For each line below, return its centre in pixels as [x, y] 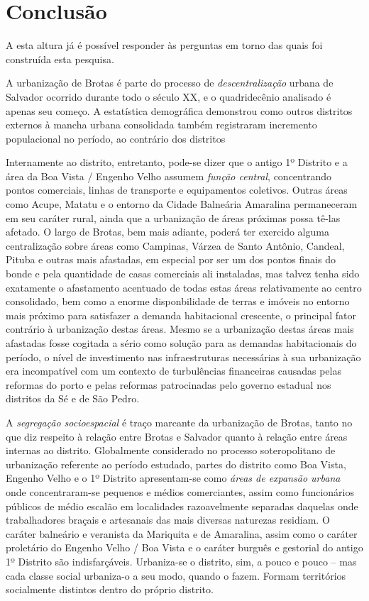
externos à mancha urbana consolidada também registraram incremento [161, 125]
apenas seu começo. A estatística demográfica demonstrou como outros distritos [179, 110]
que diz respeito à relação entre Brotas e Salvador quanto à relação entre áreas [177, 436]
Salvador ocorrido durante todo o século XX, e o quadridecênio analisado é [169, 96]
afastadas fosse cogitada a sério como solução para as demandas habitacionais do [181, 343]
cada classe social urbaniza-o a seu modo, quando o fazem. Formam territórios [176, 575]
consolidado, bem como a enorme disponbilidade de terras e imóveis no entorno [178, 301]
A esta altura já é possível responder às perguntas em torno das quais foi [164, 45]
